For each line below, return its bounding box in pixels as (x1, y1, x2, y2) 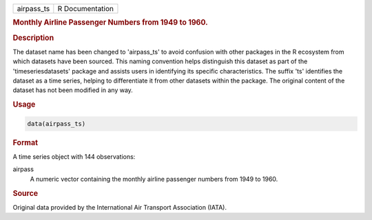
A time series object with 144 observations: (12, 152, 136, 161)
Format (12, 137, 38, 147)
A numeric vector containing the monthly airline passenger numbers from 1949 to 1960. (30, 175, 278, 183)
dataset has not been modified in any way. (12, 86, 134, 94)
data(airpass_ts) (27, 120, 86, 127)
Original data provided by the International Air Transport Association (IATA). (12, 203, 227, 211)
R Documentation (57, 4, 114, 13)
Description (12, 33, 54, 43)
